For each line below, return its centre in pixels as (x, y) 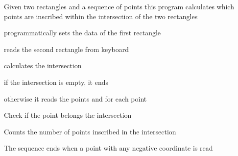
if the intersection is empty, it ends (56, 82)
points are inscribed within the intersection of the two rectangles (101, 16)
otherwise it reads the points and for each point (75, 98)
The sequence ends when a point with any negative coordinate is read (108, 148)
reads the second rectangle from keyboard (67, 49)
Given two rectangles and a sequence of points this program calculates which (119, 6)
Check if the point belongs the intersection (68, 115)
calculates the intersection (43, 65)
